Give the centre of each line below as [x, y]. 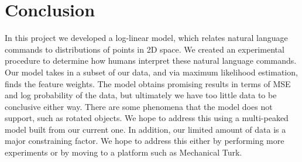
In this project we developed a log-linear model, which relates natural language [146, 38]
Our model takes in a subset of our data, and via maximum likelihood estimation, [151, 72]
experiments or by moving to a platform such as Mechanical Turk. [123, 152]
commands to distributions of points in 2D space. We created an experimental [145, 49]
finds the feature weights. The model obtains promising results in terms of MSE [148, 83]
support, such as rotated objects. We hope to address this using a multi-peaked [147, 118]
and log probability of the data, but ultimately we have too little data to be [141, 95]
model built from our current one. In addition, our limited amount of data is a [145, 129]
